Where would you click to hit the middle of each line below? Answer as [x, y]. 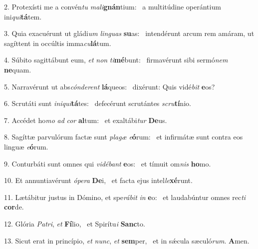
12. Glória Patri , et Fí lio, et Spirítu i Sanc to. [75, 223]
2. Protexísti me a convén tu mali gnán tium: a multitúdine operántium [113, 6]
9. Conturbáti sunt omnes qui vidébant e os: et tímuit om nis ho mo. [108, 163]
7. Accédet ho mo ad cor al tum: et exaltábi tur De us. [86, 120]
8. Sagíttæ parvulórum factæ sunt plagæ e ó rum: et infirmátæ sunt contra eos [124, 137]
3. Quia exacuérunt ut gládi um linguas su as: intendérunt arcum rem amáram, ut [129, 33]
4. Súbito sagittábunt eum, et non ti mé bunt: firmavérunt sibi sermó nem [116, 60]
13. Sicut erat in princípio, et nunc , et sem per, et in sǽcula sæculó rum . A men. [127, 240]
